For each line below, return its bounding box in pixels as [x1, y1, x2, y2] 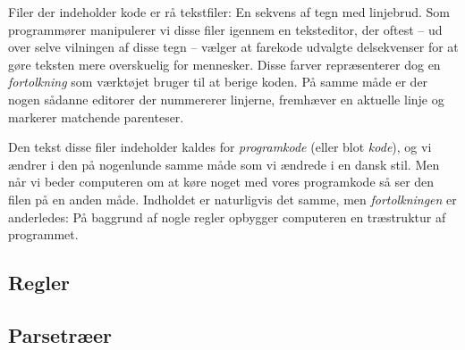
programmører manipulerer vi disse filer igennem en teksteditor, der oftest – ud [8, 20, 443, 38]
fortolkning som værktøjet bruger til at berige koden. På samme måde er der [8, 72, 428, 91]
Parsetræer [8, 321, 112, 348]
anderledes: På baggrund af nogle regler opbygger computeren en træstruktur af [8, 207, 446, 226]
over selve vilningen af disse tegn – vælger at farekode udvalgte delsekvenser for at [8, 37, 459, 56]
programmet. [8, 225, 79, 244]
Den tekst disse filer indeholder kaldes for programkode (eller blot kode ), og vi [8, 137, 432, 156]
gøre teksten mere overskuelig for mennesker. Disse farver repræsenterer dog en [8, 54, 441, 73]
